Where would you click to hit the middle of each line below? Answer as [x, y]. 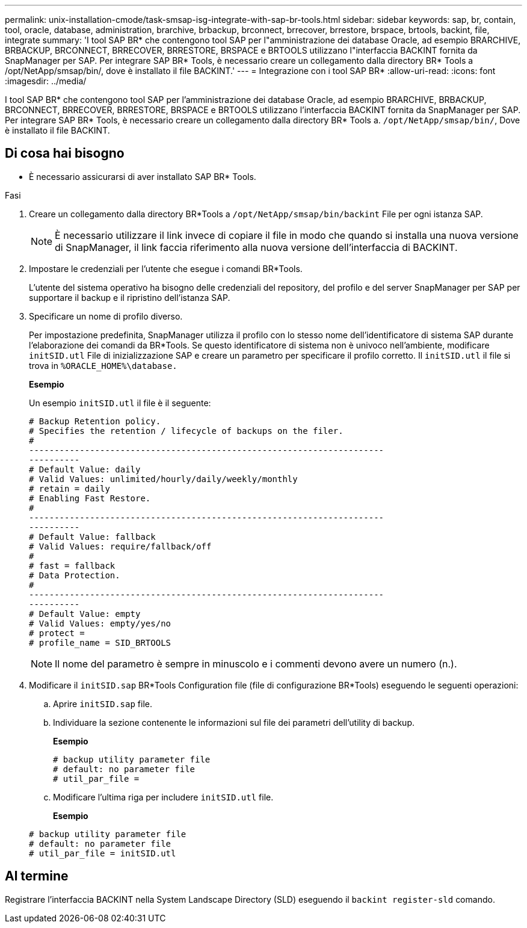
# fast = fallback [72, 565]
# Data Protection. [75, 575]
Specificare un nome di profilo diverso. [106, 316]
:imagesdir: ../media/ [46, 81]
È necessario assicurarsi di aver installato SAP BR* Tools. [143, 176]
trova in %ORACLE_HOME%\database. [103, 365]
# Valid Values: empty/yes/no [100, 623]
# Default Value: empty [85, 614]
